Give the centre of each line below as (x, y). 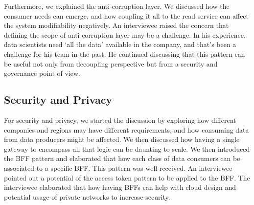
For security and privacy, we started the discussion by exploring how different (120, 120)
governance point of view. (42, 73)
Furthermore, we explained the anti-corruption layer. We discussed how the (117, 6)
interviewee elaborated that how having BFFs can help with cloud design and (120, 187)
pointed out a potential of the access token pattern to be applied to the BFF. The (127, 177)
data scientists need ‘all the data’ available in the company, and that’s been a (120, 44)
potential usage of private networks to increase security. (87, 196)
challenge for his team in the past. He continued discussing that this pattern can (125, 54)
